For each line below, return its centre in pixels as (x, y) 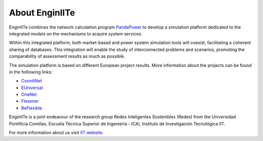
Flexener (30, 101)
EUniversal (32, 88)
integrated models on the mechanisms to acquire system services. (76, 33)
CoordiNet (32, 81)
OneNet (29, 94)
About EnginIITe (42, 13)
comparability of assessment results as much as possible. (67, 56)
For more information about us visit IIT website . (56, 133)
